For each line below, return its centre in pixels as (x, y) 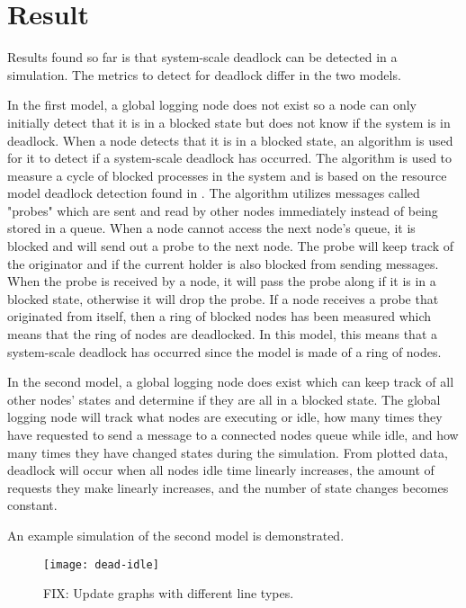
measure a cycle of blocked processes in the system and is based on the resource (227, 175)
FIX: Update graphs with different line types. (169, 593)
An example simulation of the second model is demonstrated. (176, 535)
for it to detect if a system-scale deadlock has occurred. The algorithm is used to (230, 158)
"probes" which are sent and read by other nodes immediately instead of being (223, 210)
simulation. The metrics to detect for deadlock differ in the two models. (204, 74)
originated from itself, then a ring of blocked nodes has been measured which (220, 316)
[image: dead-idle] (101, 564)
